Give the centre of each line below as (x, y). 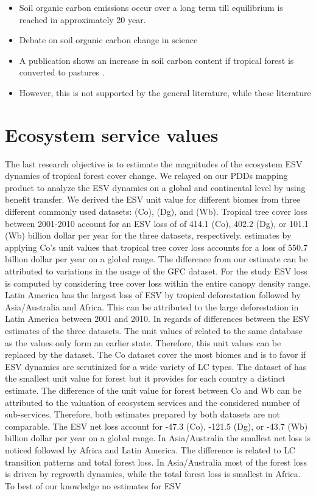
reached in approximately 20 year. (83, 19)
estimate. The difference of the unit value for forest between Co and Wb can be (153, 390)
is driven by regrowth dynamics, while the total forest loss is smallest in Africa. (153, 474)
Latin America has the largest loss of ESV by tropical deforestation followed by (153, 295)
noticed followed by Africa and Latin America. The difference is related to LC (150, 449)
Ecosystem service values (112, 134)
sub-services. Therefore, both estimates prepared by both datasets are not (142, 414)
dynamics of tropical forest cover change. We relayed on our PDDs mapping (146, 176)
